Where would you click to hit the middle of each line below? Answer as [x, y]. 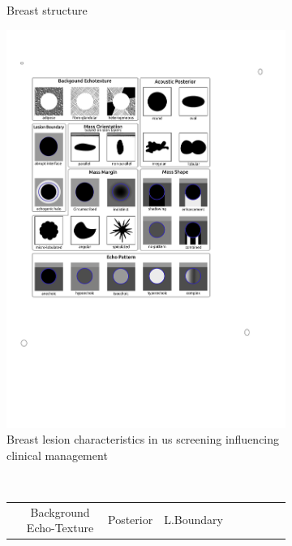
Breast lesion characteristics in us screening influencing [143, 439]
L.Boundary [193, 520]
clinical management [57, 455]
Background [60, 511]
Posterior [131, 520]
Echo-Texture [60, 528]
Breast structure [47, 10]
